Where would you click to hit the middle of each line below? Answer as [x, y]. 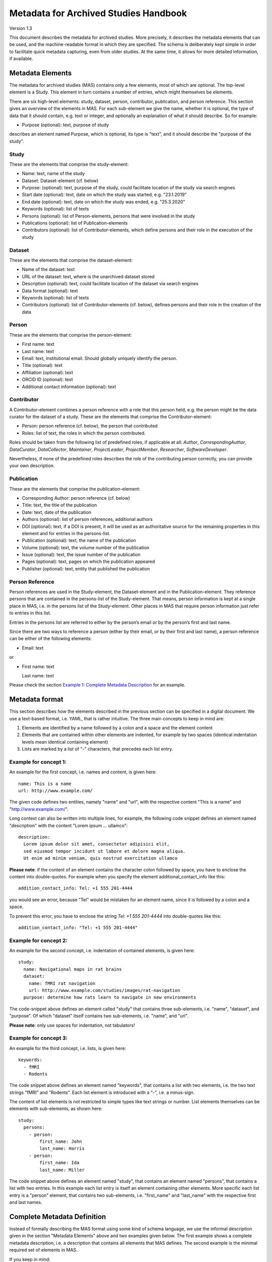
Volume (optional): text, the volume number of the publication [86, 547]
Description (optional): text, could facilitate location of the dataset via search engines [110, 284]
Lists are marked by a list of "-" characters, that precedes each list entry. [97, 749]
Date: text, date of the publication [57, 512]
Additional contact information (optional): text [69, 387]
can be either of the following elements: [51, 639]
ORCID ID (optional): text [47, 380]
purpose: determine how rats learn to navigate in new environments [110, 997]
